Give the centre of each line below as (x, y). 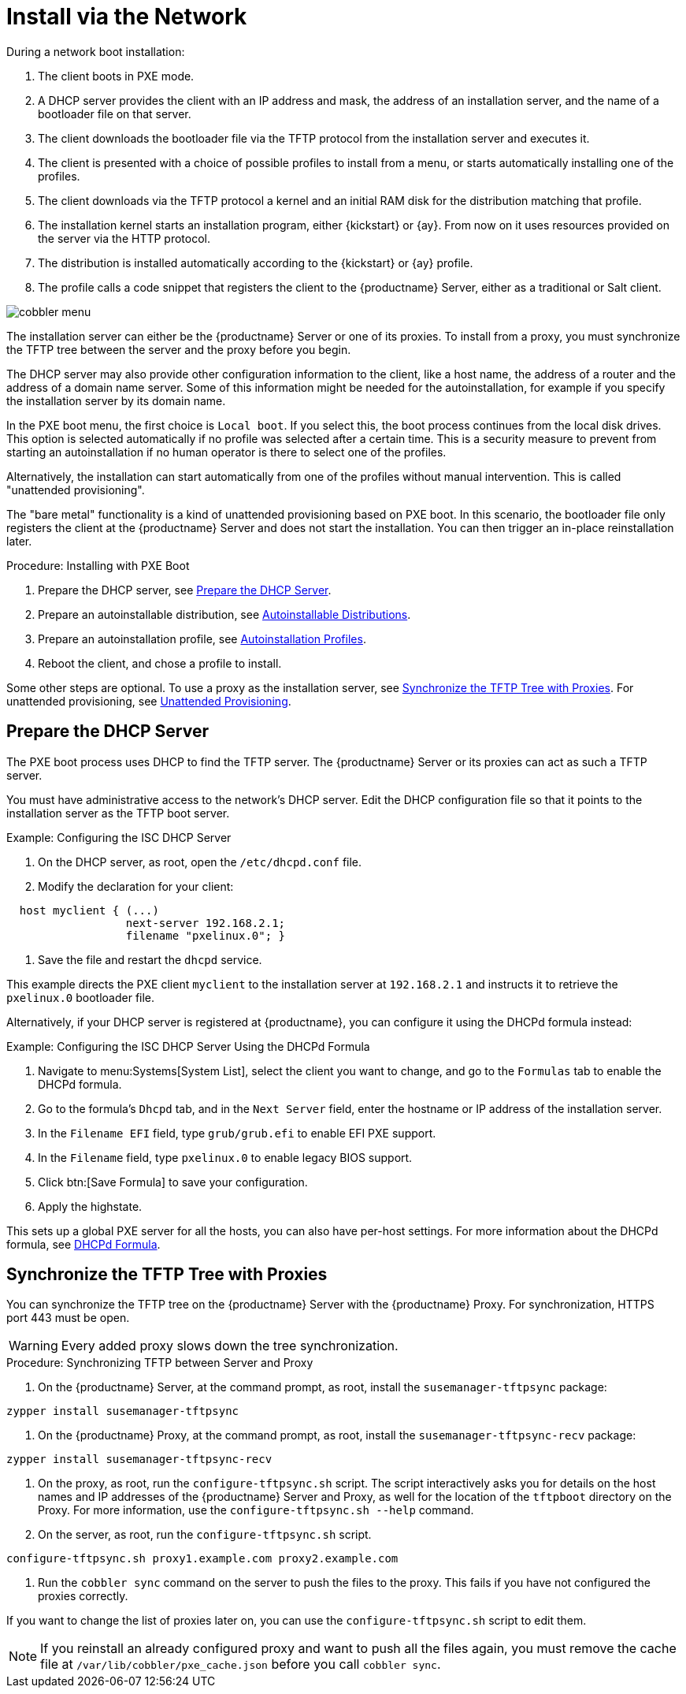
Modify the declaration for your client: (136, 886)
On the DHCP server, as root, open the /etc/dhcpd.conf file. (200, 862)
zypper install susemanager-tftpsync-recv (139, 1459)
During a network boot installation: (96, 51)
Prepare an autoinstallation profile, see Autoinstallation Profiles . (202, 639)
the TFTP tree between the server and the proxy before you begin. (179, 349)
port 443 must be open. (68, 1318)
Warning (33, 1346)
